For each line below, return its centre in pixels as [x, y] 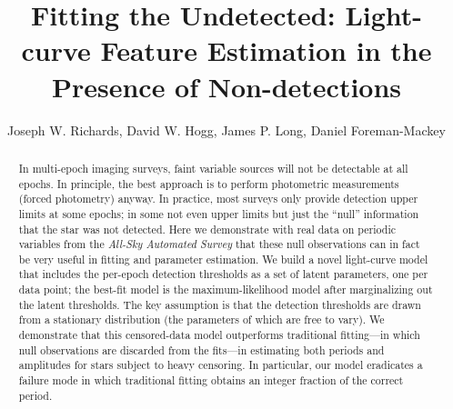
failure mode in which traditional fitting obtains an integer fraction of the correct [211, 380]
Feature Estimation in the [266, 50]
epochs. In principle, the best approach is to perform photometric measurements [209, 183]
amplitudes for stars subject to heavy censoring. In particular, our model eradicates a [221, 365]
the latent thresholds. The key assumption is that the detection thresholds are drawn [220, 304]
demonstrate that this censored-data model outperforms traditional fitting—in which [219, 335]
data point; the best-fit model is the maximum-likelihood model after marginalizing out [226, 289]
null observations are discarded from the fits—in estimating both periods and [201, 349]
